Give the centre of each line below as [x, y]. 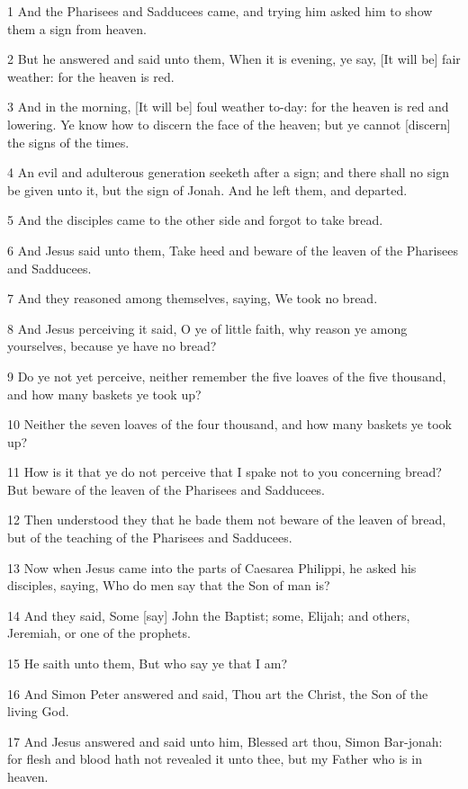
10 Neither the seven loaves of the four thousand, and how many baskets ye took [229, 424]
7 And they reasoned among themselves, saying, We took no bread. [193, 298]
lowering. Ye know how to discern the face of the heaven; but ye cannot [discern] [229, 124]
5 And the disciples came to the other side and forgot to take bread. [195, 220]
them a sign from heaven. [77, 28]
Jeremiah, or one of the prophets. [99, 633]
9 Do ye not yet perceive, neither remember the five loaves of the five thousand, [227, 376]
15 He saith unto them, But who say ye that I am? [148, 663]
